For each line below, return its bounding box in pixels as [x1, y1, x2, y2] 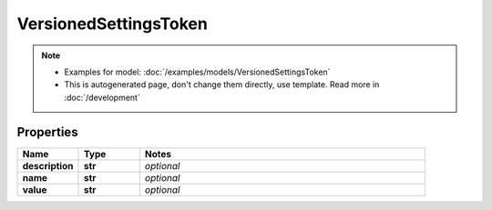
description [22, 159, 74, 172]
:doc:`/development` [64, 92, 140, 103]
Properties [16, 124, 78, 140]
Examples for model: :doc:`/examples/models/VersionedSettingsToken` [64, 66, 331, 77]
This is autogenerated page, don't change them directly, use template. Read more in [64, 79, 380, 90]
